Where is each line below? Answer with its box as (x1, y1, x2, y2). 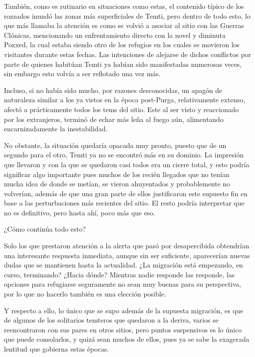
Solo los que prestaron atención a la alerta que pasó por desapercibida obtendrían (4, 240, 249, 251)
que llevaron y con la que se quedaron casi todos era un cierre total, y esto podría (4, 159, 250, 169)
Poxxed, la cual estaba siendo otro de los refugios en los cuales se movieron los (4, 39, 240, 50)
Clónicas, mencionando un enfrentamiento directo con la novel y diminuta (4, 30, 226, 40)
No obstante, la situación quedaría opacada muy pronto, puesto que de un (4, 140, 227, 150)
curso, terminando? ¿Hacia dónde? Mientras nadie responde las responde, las (4, 269, 235, 279)
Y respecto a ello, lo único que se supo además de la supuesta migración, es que (4, 305, 243, 315)
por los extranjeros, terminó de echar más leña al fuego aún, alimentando (4, 114, 224, 124)
